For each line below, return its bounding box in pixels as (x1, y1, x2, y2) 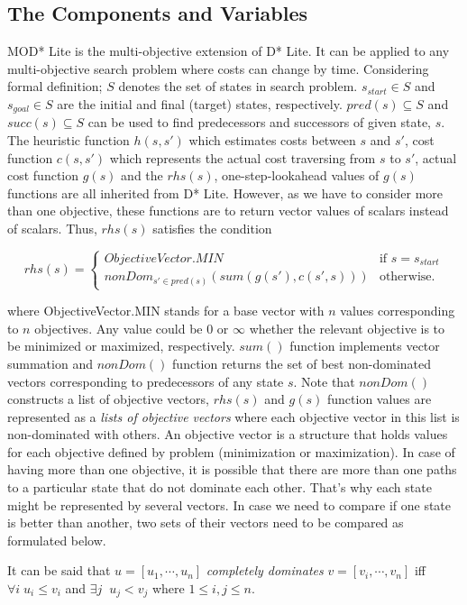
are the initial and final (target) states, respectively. (57, 94, 343, 113)
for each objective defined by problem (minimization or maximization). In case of (7, 442, 455, 461)
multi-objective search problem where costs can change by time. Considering (7, 59, 429, 78)
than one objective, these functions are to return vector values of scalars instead (7, 201, 449, 220)
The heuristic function (7, 131, 130, 150)
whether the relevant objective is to (249, 318, 445, 337)
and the (121, 166, 163, 185)
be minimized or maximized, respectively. (7, 336, 235, 355)
